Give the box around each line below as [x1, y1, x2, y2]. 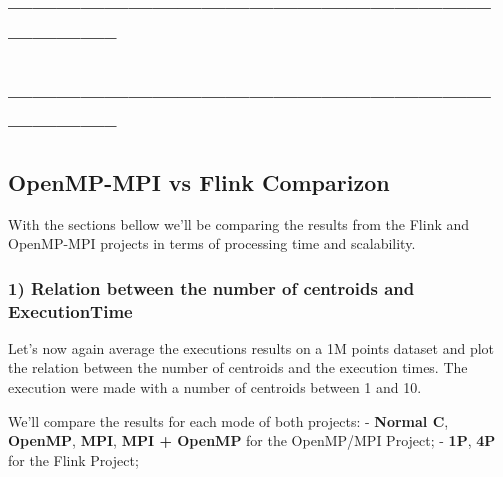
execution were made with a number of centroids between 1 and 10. [8, 377, 422, 398]
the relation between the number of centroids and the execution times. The [8, 357, 468, 378]
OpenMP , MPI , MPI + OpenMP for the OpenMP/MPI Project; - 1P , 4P [8, 430, 496, 451]
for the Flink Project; [8, 449, 139, 470]
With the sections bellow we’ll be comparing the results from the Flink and [8, 213, 470, 234]
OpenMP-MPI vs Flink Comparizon [8, 166, 390, 197]
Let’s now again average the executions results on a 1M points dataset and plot [8, 337, 495, 358]
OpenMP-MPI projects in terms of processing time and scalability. [8, 233, 416, 254]
